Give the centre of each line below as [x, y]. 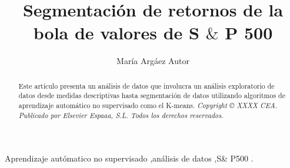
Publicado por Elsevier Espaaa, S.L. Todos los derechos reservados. [121, 115]
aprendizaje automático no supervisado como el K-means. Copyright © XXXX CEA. [148, 105]
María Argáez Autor [153, 61]
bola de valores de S [116, 33]
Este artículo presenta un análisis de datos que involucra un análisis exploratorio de [146, 85]
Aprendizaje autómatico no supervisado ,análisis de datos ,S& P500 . [129, 158]
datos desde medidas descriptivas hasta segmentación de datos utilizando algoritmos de [152, 95]
